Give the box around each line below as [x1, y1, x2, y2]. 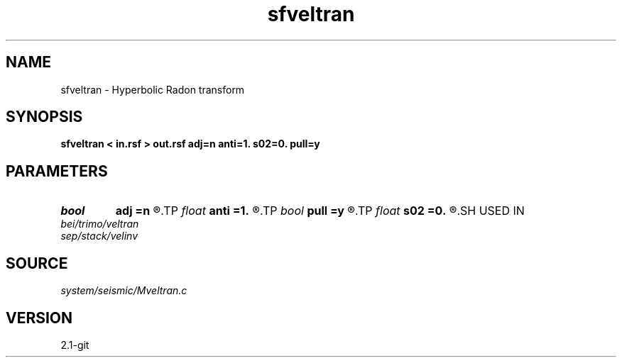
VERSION [6, 308, 73, 327]
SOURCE [6, 254, 68, 272]
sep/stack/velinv [60, 230, 138, 242]
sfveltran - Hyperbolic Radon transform [60, 83, 245, 96]
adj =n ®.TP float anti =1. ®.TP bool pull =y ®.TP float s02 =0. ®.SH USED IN [115, 203, 525, 218]
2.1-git [60, 338, 89, 351]
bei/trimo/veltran [60, 218, 139, 230]
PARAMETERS [6, 162, 108, 180]
